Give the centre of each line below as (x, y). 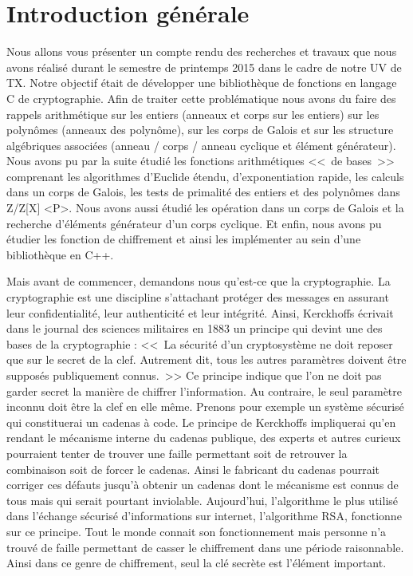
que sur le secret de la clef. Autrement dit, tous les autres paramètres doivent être (206, 359)
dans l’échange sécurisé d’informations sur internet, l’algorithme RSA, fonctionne (204, 516)
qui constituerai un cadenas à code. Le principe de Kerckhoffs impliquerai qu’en (201, 422)
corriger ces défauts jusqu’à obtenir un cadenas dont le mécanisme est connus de (203, 485)
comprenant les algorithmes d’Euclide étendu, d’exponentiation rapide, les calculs (205, 176)
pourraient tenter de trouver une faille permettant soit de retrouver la (177, 453)
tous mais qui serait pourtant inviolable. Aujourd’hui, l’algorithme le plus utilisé (203, 500)
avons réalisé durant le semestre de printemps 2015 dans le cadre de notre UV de (204, 67)
